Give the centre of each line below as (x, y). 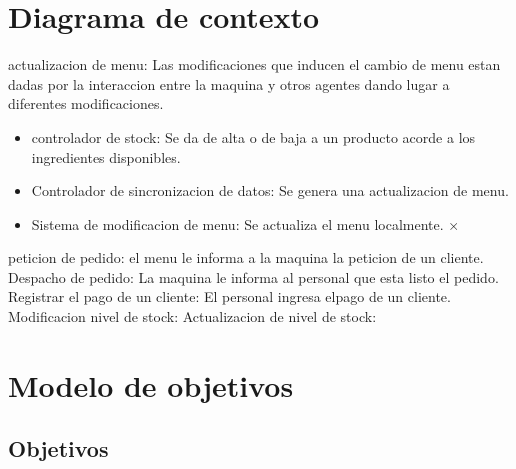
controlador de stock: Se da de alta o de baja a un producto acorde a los (253, 136)
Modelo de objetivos (151, 384)
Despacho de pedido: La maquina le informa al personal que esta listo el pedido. (253, 276)
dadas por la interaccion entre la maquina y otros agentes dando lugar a (229, 83)
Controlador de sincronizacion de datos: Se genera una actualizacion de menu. (270, 190)
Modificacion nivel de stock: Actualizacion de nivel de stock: (192, 316)
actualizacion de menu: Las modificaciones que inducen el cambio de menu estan (254, 64)
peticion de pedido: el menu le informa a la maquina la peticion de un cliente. (246, 257)
